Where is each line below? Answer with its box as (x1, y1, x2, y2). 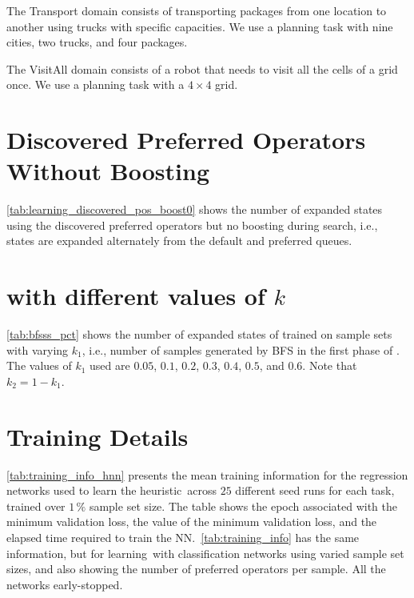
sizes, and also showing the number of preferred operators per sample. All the (6, 560, 386, 577)
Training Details (6, 419, 189, 452)
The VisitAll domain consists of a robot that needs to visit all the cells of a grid (6, 60, 398, 77)
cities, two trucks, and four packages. (6, 34, 188, 50)
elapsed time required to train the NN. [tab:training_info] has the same (6, 529, 360, 546)
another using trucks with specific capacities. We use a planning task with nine (6, 18, 393, 34)
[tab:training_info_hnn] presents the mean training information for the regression (6, 466, 408, 483)
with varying (6, 341, 69, 358)
